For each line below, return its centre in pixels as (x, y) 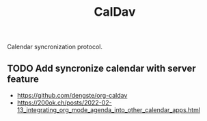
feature (23, 79)
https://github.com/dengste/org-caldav (72, 95)
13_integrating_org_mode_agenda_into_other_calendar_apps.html (108, 110)
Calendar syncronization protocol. (55, 47)
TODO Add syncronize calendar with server (101, 68)
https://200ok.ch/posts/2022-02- (64, 103)
